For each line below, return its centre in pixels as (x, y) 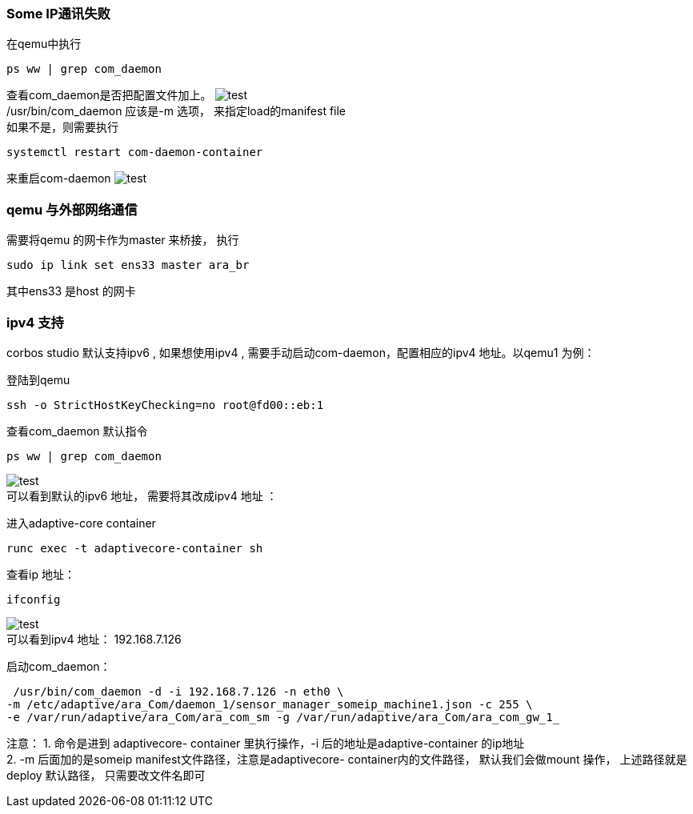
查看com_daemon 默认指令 (77, 431)
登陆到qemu (38, 379)
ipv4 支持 (35, 322)
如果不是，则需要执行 (62, 127)
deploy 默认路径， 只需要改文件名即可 (106, 775)
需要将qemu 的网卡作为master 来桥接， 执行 (123, 240)
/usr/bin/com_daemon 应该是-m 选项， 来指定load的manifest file (176, 111)
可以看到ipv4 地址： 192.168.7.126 (94, 639)
